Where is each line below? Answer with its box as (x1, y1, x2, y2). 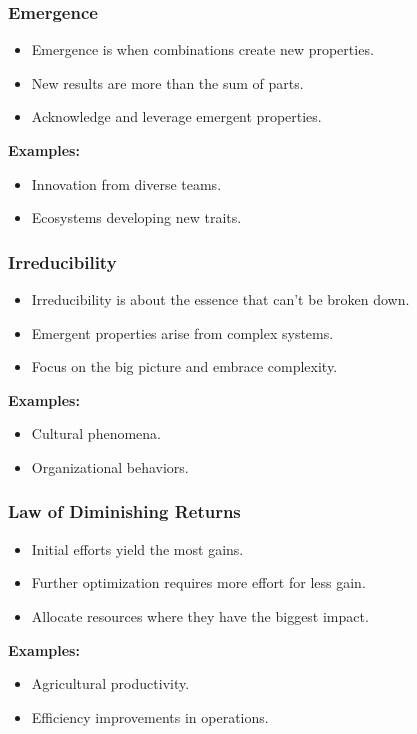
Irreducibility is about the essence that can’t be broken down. (31, 289, 410, 309)
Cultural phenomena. (31, 423, 161, 444)
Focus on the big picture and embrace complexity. (31, 356, 338, 377)
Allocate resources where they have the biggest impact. (31, 605, 369, 626)
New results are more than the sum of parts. (31, 72, 304, 93)
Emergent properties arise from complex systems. (31, 322, 334, 343)
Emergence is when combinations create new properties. (31, 39, 374, 60)
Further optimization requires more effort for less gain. (31, 572, 366, 593)
